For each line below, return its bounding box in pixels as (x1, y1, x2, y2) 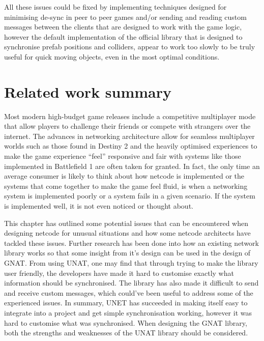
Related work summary (4, 81, 172, 102)
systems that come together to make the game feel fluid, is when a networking (4, 180, 248, 191)
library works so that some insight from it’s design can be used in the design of (4, 247, 251, 258)
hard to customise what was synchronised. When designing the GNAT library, (4, 317, 247, 328)
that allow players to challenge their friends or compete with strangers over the (4, 121, 251, 131)
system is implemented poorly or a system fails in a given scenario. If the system (4, 190, 255, 201)
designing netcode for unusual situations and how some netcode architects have (4, 228, 251, 238)
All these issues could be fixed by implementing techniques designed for (4, 2, 227, 12)
